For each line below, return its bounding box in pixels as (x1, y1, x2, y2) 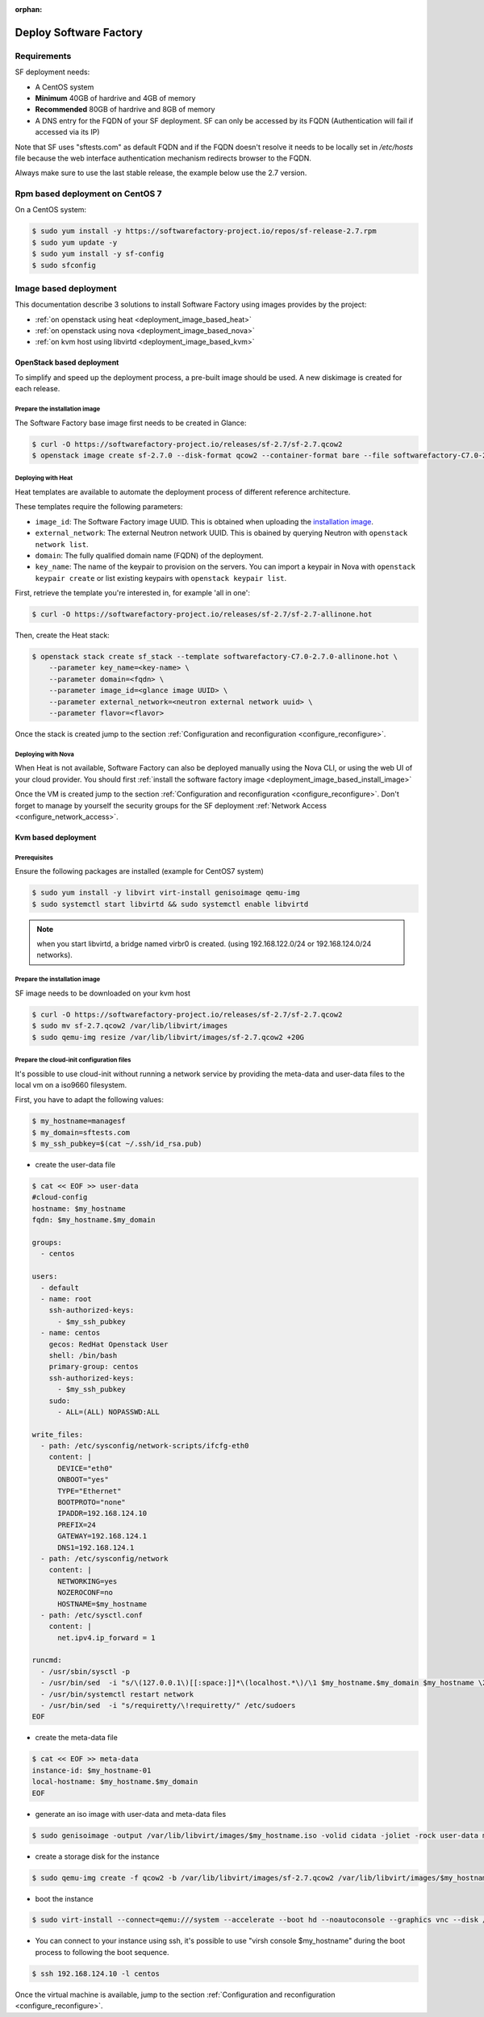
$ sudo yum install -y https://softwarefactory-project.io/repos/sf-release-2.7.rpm (31, 227, 377, 236)
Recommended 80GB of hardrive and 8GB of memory (35, 105, 215, 115)
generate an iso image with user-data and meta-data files (35, 1809, 227, 1819)
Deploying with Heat (15, 474, 73, 482)
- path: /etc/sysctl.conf (40, 1610, 143, 1619)
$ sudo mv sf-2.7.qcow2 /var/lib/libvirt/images (31, 1021, 228, 1030)
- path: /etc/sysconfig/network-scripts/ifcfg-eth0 (40, 1441, 249, 1451)
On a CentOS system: (15, 205, 87, 215)
